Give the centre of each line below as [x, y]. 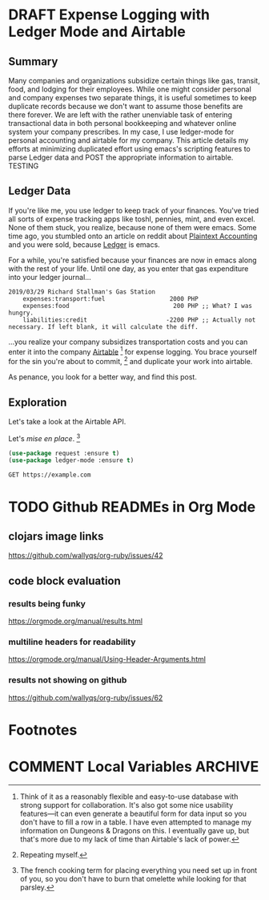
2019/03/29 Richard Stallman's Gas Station [82, 292]
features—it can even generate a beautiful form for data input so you [133, 813]
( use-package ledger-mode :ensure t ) [71, 460]
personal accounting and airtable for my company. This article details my [128, 140]
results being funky [47, 603]
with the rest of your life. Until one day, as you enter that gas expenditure [128, 268]
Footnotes [43, 730]
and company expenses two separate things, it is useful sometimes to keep [132, 97]
